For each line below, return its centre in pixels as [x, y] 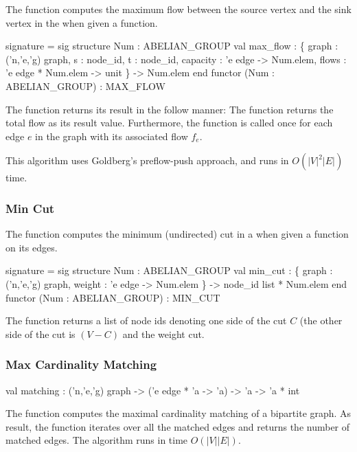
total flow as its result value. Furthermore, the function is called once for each [169, 123]
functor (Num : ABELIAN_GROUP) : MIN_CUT [113, 297]
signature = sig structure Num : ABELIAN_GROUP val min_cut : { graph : [169, 270]
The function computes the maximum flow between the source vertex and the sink [178, 9]
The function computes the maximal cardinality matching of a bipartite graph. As [178, 413]
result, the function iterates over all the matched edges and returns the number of [178, 426]
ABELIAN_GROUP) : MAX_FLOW [85, 86]
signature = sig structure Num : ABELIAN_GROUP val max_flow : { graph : [172, 46]
